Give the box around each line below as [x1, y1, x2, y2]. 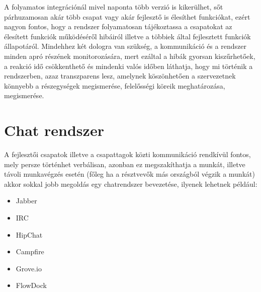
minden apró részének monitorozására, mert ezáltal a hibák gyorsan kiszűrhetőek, [4, 50, 255, 61]
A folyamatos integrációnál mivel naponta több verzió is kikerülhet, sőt [4, 2, 223, 12]
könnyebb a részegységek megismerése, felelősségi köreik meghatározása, [4, 80, 225, 91]
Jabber [16, 195, 37, 206]
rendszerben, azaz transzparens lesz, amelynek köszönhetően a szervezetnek [4, 70, 236, 81]
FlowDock [16, 280, 47, 290]
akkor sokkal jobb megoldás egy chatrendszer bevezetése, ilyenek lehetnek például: [4, 178, 257, 189]
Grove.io [16, 263, 42, 273]
